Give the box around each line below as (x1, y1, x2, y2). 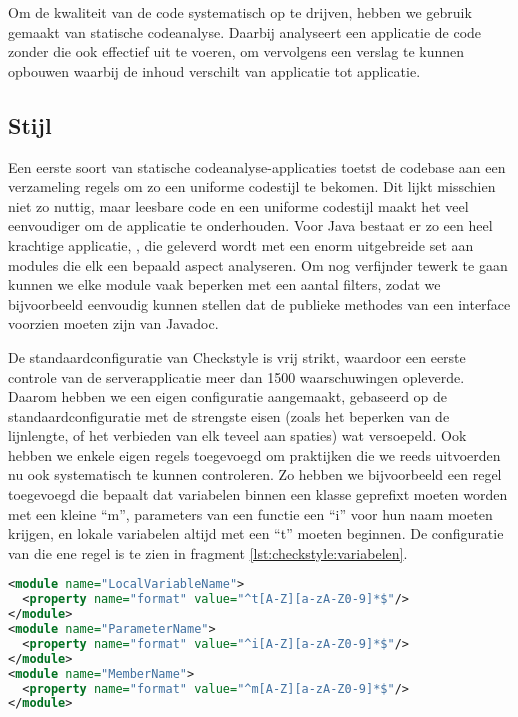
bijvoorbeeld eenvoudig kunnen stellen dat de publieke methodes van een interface (8, 293, 511, 314)
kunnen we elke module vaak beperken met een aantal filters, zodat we (8, 274, 441, 295)
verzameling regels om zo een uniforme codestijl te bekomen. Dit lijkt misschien (8, 176, 496, 197)
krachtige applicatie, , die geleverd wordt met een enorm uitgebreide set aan (8, 234, 474, 255)
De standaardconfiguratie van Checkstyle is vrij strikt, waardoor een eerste (8, 346, 466, 367)
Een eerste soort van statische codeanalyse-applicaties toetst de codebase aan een (8, 156, 506, 177)
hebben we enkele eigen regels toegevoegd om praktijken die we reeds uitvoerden (8, 444, 501, 465)
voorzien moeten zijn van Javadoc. (8, 313, 219, 334)
